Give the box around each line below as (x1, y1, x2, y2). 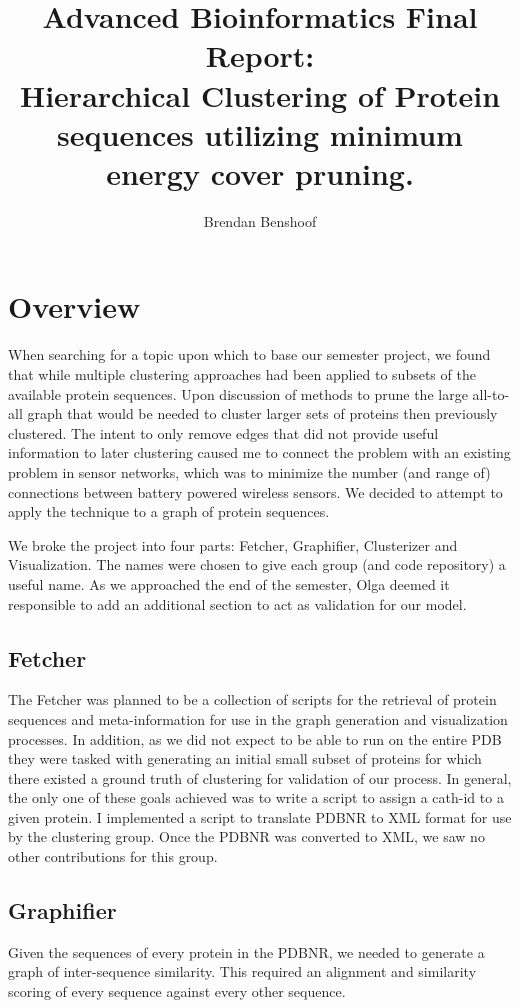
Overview (8, 286, 141, 327)
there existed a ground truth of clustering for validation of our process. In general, (8, 767, 512, 788)
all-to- (472, 383, 510, 404)
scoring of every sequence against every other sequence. (8, 981, 346, 1002)
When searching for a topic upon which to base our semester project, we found (8, 344, 491, 365)
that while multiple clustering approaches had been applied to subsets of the (8, 364, 476, 384)
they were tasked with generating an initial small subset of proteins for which (8, 748, 482, 769)
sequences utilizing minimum (57, 113, 463, 154)
